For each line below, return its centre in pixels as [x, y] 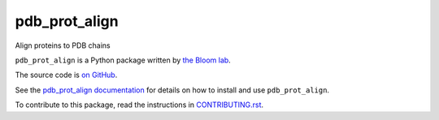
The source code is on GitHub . [66, 75]
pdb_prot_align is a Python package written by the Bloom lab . [123, 60]
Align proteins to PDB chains [63, 45]
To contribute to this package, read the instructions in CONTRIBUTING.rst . [139, 105]
